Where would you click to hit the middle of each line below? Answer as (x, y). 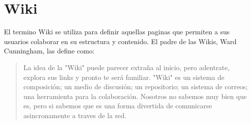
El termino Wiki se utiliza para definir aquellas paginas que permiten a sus (117, 32)
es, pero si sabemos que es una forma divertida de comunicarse (118, 106)
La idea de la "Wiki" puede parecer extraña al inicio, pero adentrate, (126, 67)
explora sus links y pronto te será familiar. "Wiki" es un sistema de (124, 77)
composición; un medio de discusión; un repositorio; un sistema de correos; (136, 87)
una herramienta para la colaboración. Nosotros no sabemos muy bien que (135, 96)
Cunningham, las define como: (49, 51)
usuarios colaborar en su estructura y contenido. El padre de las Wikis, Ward (120, 41)
